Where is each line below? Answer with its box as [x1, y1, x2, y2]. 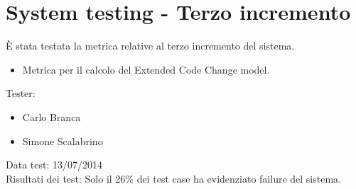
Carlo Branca [22, 109, 81, 124]
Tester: [6, 86, 36, 101]
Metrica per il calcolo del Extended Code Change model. [22, 62, 270, 76]
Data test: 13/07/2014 [6, 157, 102, 172]
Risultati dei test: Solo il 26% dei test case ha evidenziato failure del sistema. [6, 171, 341, 185]
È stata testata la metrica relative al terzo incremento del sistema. [6, 38, 295, 53]
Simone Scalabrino [22, 133, 103, 148]
